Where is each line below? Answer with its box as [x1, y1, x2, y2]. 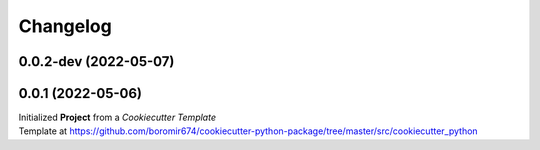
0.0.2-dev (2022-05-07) [18, 53, 175, 70]
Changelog [18, 15, 112, 37]
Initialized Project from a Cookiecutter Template [18, 111, 217, 124]
